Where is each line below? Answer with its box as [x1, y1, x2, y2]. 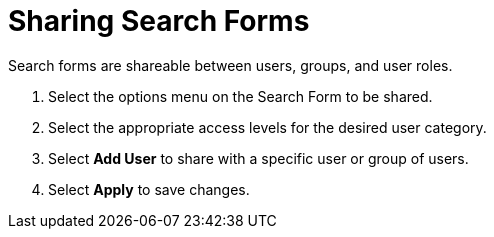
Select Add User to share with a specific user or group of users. [48, 149, 469, 167]
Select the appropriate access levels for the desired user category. [48, 118, 487, 136]
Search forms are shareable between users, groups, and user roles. [8, 56, 453, 74]
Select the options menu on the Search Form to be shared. [48, 87, 433, 105]
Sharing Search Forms [8, 4, 310, 38]
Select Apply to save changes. [48, 180, 250, 198]
